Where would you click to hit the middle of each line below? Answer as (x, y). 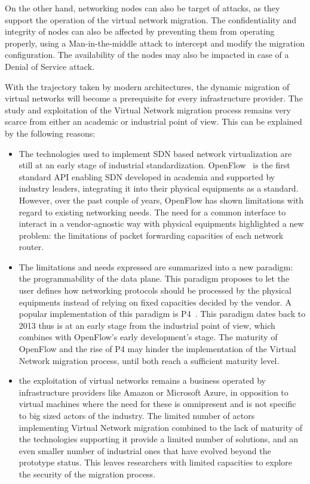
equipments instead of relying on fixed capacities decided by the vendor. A (155, 302)
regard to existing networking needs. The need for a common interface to (152, 212)
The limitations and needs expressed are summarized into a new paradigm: (156, 266)
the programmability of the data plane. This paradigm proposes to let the (154, 278)
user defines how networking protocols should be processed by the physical (155, 290)
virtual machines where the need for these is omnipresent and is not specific (157, 404)
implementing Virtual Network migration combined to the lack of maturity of (161, 427)
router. (31, 247)
